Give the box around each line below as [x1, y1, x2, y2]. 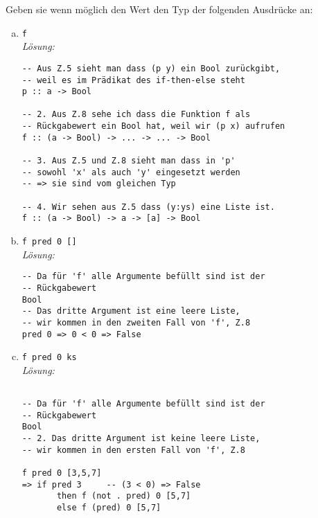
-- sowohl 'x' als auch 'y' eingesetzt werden [21, 167, 240, 177]
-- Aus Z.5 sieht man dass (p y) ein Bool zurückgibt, [21, 63, 281, 73]
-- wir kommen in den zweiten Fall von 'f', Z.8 [21, 317, 251, 328]
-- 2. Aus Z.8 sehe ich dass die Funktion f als [21, 109, 251, 120]
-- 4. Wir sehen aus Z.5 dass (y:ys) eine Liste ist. [21, 202, 275, 212]
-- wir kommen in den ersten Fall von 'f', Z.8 [21, 445, 245, 455]
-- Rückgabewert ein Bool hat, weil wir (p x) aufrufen [21, 121, 285, 132]
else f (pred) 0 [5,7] [56, 503, 161, 513]
